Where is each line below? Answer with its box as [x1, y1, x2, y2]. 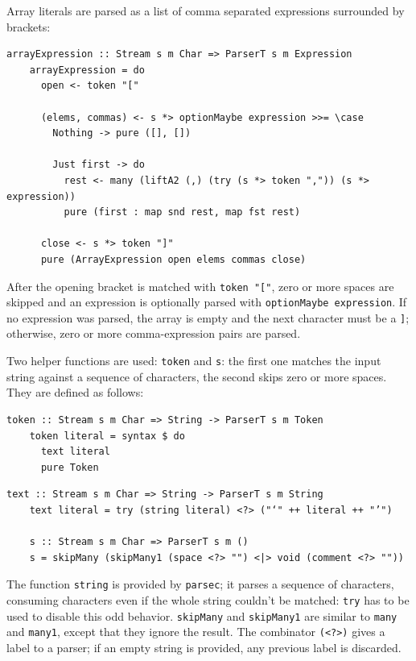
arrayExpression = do [29, 64, 145, 76]
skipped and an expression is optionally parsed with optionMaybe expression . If [6, 293, 407, 310]
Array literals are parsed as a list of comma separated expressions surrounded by [6, 2, 405, 19]
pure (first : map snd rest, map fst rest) [64, 206, 301, 218]
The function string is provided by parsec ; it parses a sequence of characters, [6, 576, 394, 592]
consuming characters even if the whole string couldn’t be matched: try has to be [6, 591, 410, 608]
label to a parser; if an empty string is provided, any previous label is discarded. [6, 638, 402, 655]
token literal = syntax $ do [29, 430, 185, 442]
